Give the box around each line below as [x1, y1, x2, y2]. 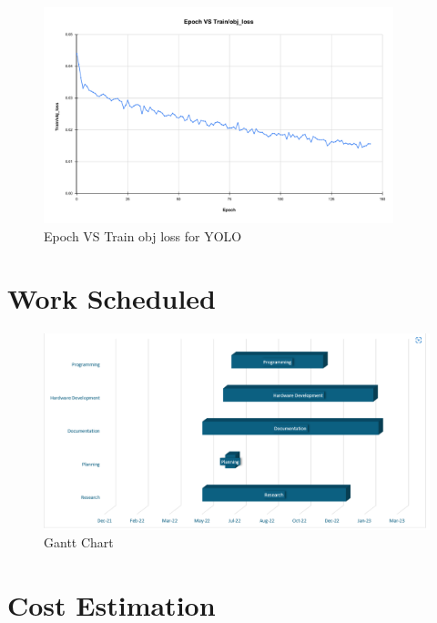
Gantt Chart [44, 533, 114, 552]
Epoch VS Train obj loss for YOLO [44, 226, 242, 245]
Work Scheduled [7, 280, 217, 317]
